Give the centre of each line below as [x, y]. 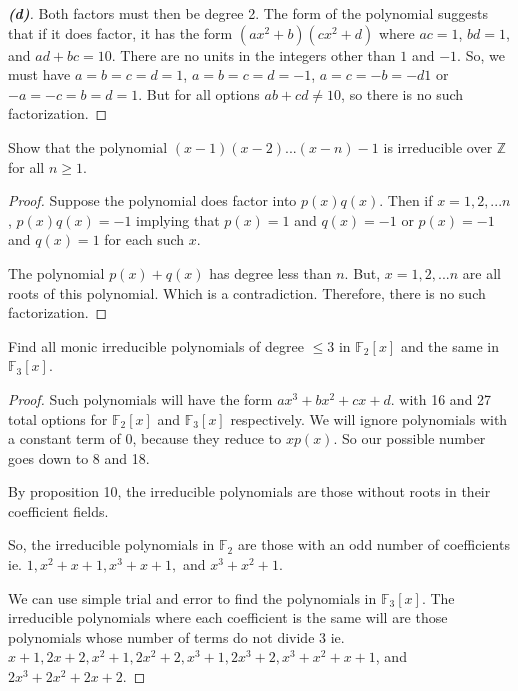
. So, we [481, 54]
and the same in [449, 345]
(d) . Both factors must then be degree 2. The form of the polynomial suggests [248, 13]
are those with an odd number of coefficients [373, 544]
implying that [178, 219]
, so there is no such [402, 93]
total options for [58, 418]
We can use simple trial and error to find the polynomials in [192, 597]
